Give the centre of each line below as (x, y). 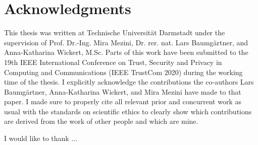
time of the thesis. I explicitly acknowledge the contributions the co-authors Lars (129, 82)
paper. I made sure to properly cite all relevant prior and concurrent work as (123, 101)
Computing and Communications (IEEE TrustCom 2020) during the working (123, 72)
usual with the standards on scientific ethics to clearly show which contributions (128, 111)
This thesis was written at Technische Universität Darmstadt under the (115, 32)
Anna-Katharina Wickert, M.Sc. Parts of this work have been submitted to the (126, 52)
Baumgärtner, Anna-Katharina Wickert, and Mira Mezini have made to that (123, 91)
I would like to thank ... (41, 138)
